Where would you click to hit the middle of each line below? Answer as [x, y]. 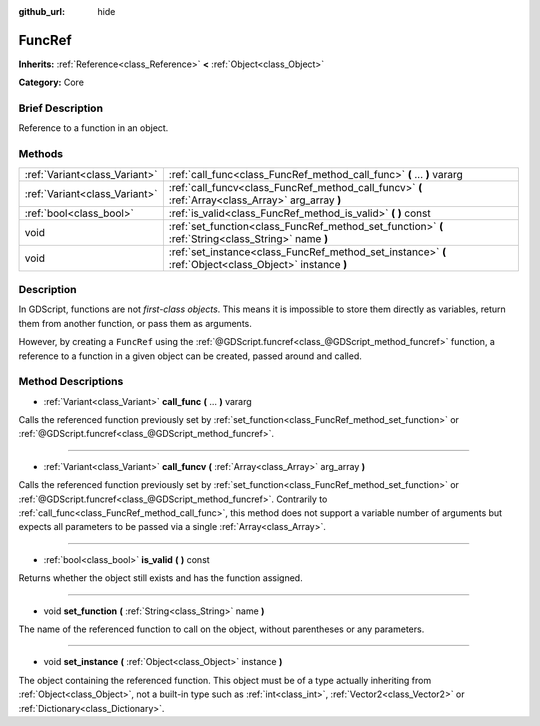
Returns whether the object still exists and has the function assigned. [161, 578]
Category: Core [51, 82]
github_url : [41, 11]
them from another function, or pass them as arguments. [135, 323]
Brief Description [61, 108]
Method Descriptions [71, 382]
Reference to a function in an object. [93, 128]
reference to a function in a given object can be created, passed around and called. [190, 356]
